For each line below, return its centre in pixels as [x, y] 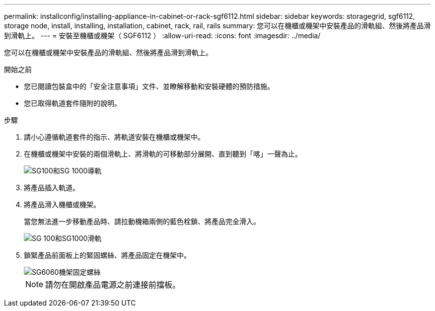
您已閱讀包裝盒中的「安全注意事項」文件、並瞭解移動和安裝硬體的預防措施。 [149, 86]
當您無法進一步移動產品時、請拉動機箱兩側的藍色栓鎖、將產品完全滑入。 [142, 221]
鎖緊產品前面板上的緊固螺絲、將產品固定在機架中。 [107, 255]
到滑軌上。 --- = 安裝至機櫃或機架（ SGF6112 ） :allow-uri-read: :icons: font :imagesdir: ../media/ [162, 36]
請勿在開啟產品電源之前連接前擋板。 [113, 285]
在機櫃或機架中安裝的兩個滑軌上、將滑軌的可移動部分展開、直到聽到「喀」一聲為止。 [163, 154]
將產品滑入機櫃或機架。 [62, 204]
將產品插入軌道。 [52, 188]
